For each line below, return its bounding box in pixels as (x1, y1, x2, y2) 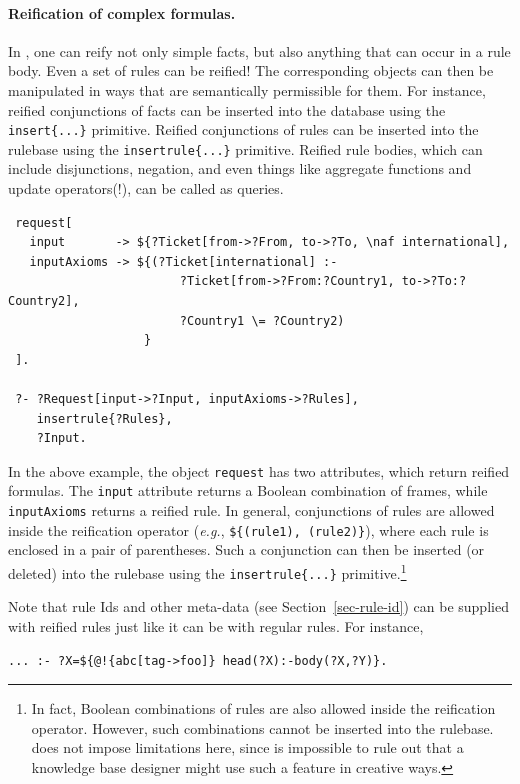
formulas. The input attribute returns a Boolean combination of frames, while (8, 480, 488, 501)
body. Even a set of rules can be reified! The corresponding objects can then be (8, 60, 494, 81)
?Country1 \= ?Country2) (179, 313, 345, 328)
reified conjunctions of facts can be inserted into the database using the (8, 99, 446, 120)
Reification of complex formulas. (8, 2, 236, 23)
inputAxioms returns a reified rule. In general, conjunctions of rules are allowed (8, 500, 495, 521)
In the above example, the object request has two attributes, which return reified (8, 460, 510, 481)
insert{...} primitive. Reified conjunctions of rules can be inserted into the (8, 119, 479, 140)
